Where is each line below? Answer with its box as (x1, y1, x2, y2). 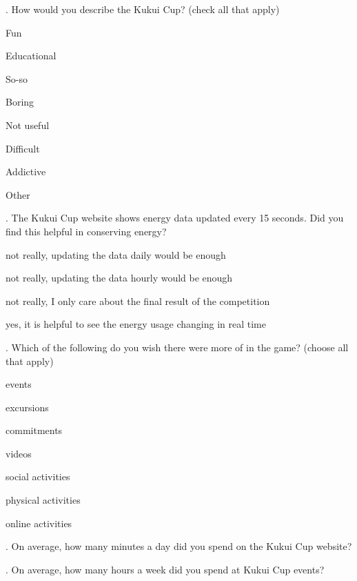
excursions (6, 400, 49, 414)
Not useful (6, 117, 50, 132)
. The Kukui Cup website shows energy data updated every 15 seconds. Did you (6, 210, 344, 225)
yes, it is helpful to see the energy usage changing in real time (6, 317, 266, 331)
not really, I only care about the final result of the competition (6, 293, 270, 308)
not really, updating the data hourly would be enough (6, 270, 233, 285)
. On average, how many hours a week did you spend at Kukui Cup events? (6, 562, 325, 576)
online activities (6, 515, 72, 530)
